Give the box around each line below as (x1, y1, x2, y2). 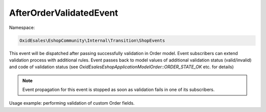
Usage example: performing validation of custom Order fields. (9, 100, 135, 106)
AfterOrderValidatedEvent (9, 7, 118, 18)
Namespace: (9, 25, 35, 30)
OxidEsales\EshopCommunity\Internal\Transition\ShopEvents (19, 37, 165, 43)
